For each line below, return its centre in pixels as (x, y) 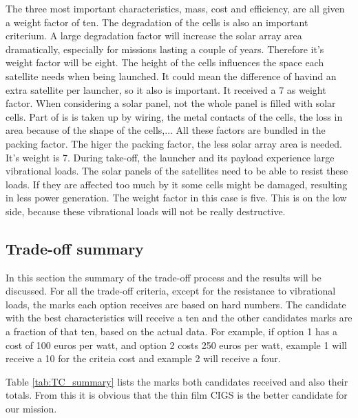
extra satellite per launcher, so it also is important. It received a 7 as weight (166, 89)
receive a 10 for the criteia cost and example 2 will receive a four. (143, 358)
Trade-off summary (75, 248)
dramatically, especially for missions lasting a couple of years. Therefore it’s (165, 49)
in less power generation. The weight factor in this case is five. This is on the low (176, 198)
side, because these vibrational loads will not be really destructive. (146, 211)
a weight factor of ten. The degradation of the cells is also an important (157, 22)
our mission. (31, 409)
